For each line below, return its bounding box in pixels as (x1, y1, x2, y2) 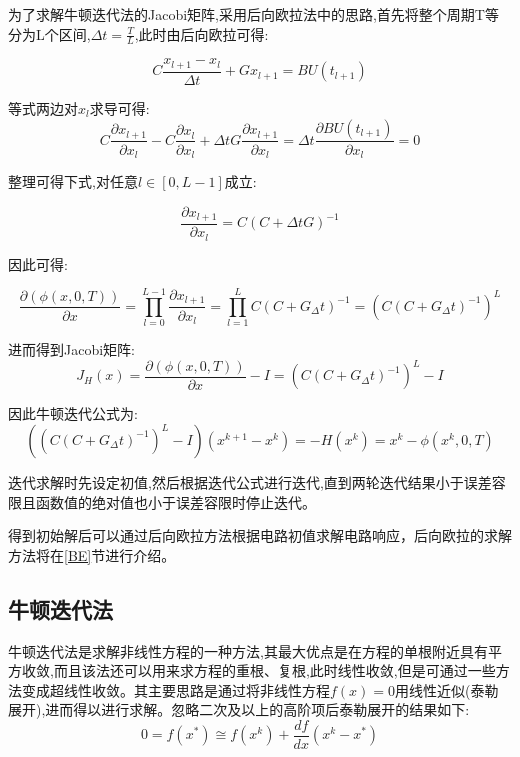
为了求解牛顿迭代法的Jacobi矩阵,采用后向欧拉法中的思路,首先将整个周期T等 (8, 4, 499, 24)
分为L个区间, (8, 23, 91, 44)
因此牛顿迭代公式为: (8, 403, 138, 424)
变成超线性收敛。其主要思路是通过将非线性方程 (21, 679, 330, 700)
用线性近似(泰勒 (395, 679, 499, 700)
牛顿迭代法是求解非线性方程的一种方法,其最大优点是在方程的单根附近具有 (8, 640, 488, 661)
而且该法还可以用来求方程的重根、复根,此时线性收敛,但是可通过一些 (53, 660, 496, 681)
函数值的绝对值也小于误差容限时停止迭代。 (35, 491, 316, 512)
